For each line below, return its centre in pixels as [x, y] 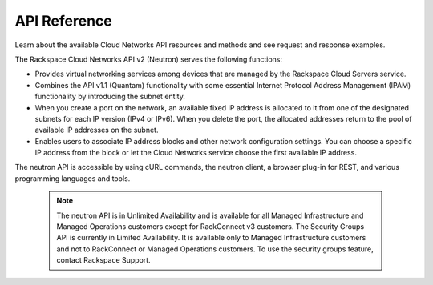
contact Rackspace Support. [104, 260]
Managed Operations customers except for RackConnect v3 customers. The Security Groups [210, 227]
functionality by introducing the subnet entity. [110, 97]
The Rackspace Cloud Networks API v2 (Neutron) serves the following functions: [149, 59]
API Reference [63, 21]
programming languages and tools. [73, 178]
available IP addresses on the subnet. [97, 130]
